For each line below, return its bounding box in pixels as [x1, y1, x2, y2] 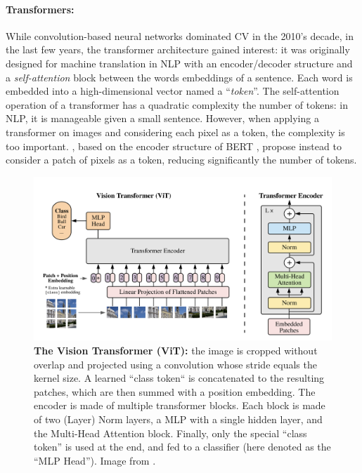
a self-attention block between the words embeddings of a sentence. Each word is [6, 69, 353, 84]
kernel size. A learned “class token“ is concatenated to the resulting [34, 371, 325, 385]
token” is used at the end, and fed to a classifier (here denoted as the [34, 439, 331, 454]
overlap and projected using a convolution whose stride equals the [34, 357, 317, 371]
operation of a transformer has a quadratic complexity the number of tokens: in [6, 97, 348, 112]
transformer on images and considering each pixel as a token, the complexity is [6, 124, 345, 139]
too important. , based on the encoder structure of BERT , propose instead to [6, 138, 342, 153]
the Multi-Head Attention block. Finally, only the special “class [34, 425, 307, 440]
